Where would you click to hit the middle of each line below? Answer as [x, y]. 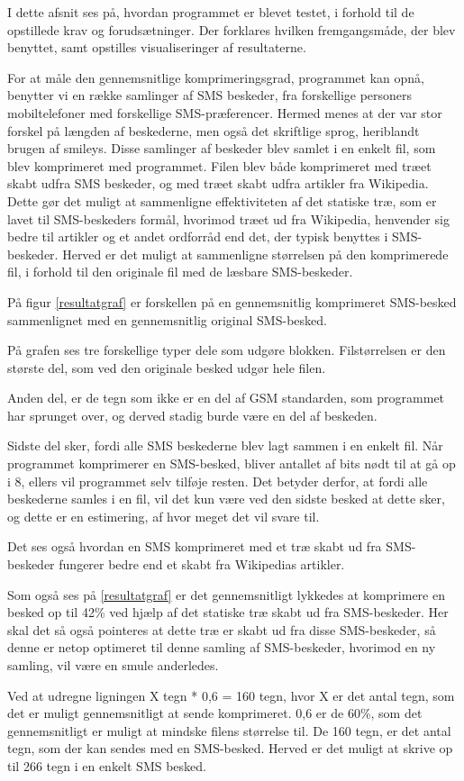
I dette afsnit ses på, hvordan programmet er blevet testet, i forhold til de [211, 12]
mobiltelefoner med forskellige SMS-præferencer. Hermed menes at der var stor [225, 112]
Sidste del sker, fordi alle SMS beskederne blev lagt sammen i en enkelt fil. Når [225, 445]
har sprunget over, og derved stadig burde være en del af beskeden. [192, 415]
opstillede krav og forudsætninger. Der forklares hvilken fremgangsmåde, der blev [232, 29]
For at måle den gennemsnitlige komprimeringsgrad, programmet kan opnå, [216, 77]
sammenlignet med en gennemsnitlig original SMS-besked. [167, 319]
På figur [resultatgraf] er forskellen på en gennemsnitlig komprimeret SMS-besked [232, 301]
